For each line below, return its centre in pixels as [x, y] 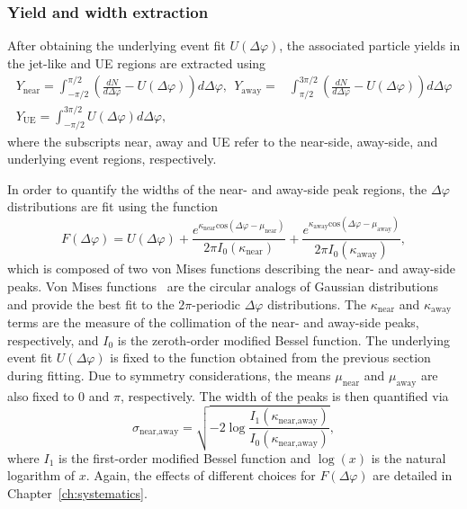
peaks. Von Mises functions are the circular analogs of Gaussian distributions [223, 286]
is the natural [409, 457]
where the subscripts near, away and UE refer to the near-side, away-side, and [223, 141]
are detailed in [413, 475]
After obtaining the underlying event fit [117, 45]
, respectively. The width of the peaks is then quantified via [284, 395]
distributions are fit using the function [113, 206]
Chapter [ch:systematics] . [77, 492]
